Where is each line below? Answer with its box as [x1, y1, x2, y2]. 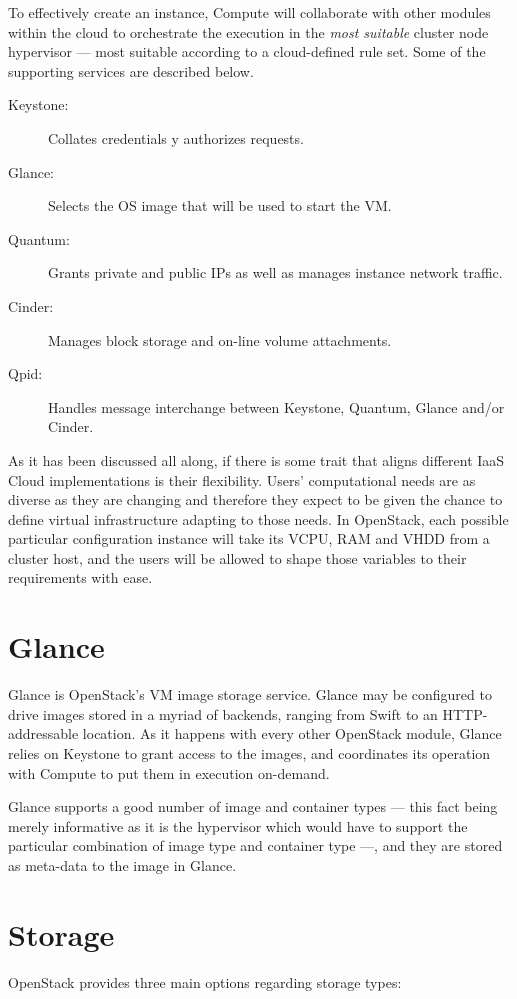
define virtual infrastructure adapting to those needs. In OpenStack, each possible [8, 508, 509, 529]
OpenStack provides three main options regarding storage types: [8, 971, 402, 992]
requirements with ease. [8, 567, 153, 588]
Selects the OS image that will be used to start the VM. [48, 195, 392, 216]
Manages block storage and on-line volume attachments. [48, 329, 392, 350]
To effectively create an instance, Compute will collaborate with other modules [8, 2, 491, 22]
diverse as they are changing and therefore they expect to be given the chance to [8, 489, 503, 510]
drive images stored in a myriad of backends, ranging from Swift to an [8, 703, 438, 724]
